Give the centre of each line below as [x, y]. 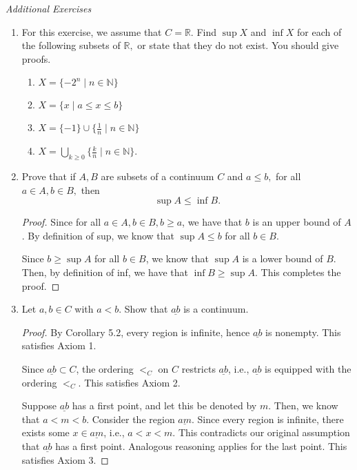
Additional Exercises [49, 8]
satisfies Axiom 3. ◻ [65, 459]
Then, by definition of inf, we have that [105, 272]
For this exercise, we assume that [92, 31]
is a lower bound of [283, 258]
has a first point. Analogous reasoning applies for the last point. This [201, 445]
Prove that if [49, 176]
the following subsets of [71, 45]
